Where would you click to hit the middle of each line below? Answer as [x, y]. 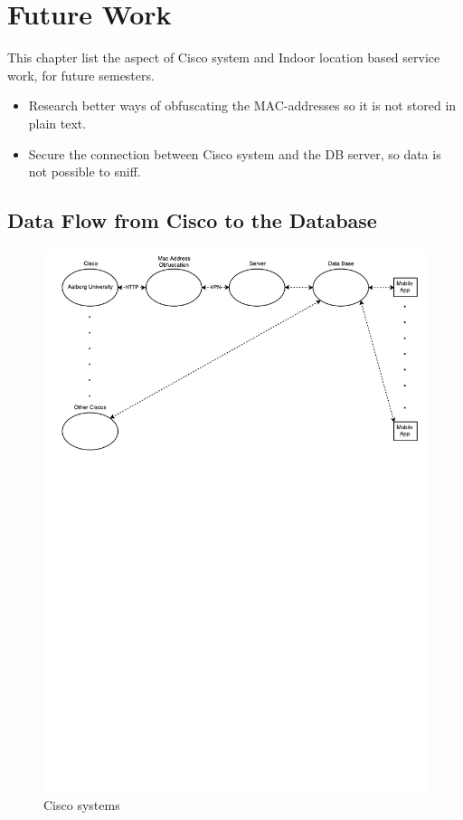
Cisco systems [82, 805]
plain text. [57, 123]
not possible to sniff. [85, 172]
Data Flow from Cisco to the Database [192, 220]
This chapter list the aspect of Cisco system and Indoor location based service [224, 57]
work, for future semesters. [81, 75]
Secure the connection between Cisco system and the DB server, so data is [235, 153]
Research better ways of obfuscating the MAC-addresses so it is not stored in [242, 105]
